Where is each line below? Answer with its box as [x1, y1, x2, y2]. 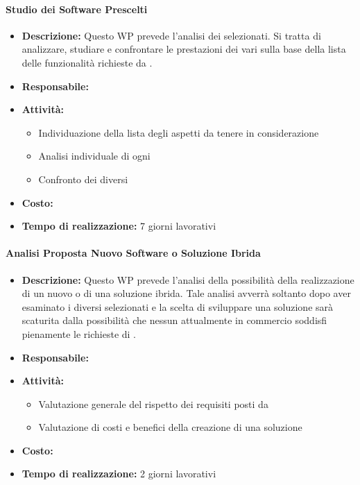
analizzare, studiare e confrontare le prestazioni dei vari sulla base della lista [22, 42, 346, 56]
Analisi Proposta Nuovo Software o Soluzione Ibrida [6, 246, 261, 260]
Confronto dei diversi [38, 171, 128, 186]
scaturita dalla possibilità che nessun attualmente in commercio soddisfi [22, 313, 327, 327]
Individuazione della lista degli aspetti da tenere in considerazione [38, 125, 319, 139]
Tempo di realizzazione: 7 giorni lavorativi [22, 219, 216, 233]
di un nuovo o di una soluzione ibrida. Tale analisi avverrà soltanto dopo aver [22, 286, 351, 300]
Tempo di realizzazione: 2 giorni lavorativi [22, 466, 216, 481]
